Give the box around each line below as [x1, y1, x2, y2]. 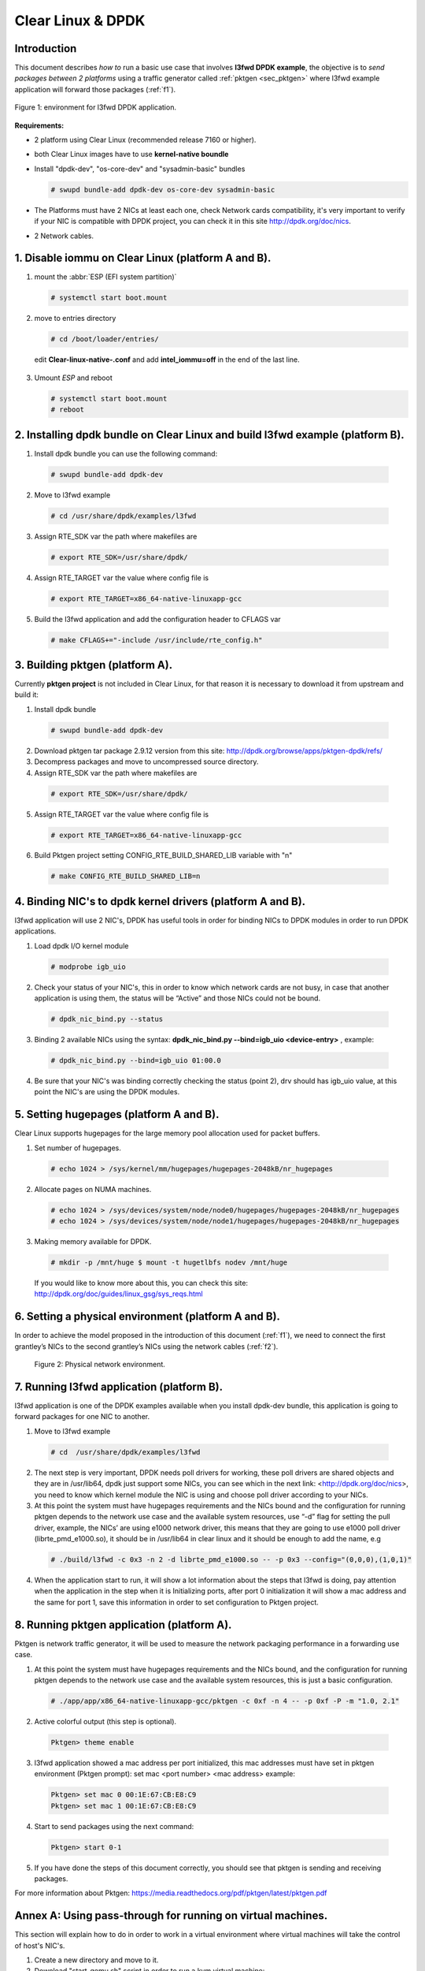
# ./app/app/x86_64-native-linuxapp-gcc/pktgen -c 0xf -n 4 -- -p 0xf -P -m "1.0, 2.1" [50, 1696, 400, 1705]
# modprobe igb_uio [50, 962, 126, 971]
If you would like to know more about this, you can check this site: [34, 1278, 248, 1288]
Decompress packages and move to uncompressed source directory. [34, 757, 259, 766]
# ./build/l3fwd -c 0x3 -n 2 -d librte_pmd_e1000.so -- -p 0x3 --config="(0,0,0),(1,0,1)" [50, 1556, 412, 1564]
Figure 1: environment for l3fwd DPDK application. [14, 102, 177, 112]
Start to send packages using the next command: [34, 1821, 194, 1831]
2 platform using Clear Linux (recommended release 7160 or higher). [34, 135, 257, 145]
